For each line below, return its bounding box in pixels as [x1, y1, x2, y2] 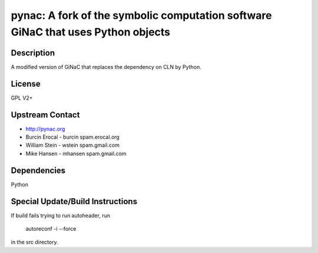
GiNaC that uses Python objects [11, 25, 171, 38]
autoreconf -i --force [25, 225, 77, 232]
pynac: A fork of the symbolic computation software [11, 9, 272, 22]
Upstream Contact [11, 110, 80, 120]
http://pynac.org [25, 125, 65, 132]
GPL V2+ [11, 94, 33, 101]
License [11, 78, 41, 88]
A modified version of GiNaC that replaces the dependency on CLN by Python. [11, 63, 201, 70]
